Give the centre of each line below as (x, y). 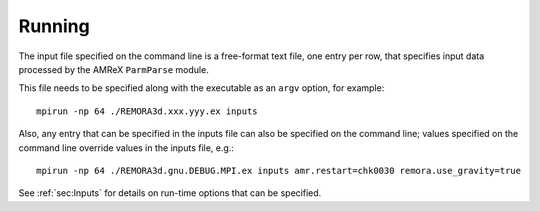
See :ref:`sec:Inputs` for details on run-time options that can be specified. (170, 193)
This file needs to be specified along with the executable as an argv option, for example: (201, 88)
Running (54, 26)
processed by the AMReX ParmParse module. (113, 69)
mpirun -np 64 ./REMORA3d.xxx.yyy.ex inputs (147, 111)
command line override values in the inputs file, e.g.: (126, 147)
